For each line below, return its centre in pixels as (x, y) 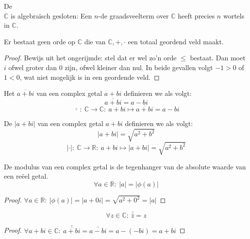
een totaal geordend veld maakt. (176, 41)
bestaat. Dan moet (218, 58)
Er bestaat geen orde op (40, 41)
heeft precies (196, 15)
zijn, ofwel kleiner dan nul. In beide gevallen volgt (139, 67)
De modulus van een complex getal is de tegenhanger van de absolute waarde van (125, 166)
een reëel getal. (26, 176)
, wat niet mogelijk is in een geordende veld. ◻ (90, 77)
